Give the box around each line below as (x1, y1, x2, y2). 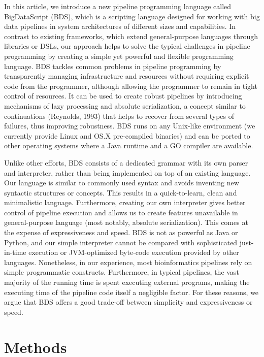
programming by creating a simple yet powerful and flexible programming (4, 50, 234, 61)
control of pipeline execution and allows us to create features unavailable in (4, 207, 238, 217)
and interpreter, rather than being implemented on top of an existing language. (4, 167, 251, 178)
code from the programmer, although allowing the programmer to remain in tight (4, 80, 257, 91)
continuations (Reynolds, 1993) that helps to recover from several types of (4, 110, 234, 121)
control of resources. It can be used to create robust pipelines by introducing (4, 90, 242, 101)
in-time (4, 247, 26, 257)
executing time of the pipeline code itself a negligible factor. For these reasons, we (4, 286, 259, 297)
